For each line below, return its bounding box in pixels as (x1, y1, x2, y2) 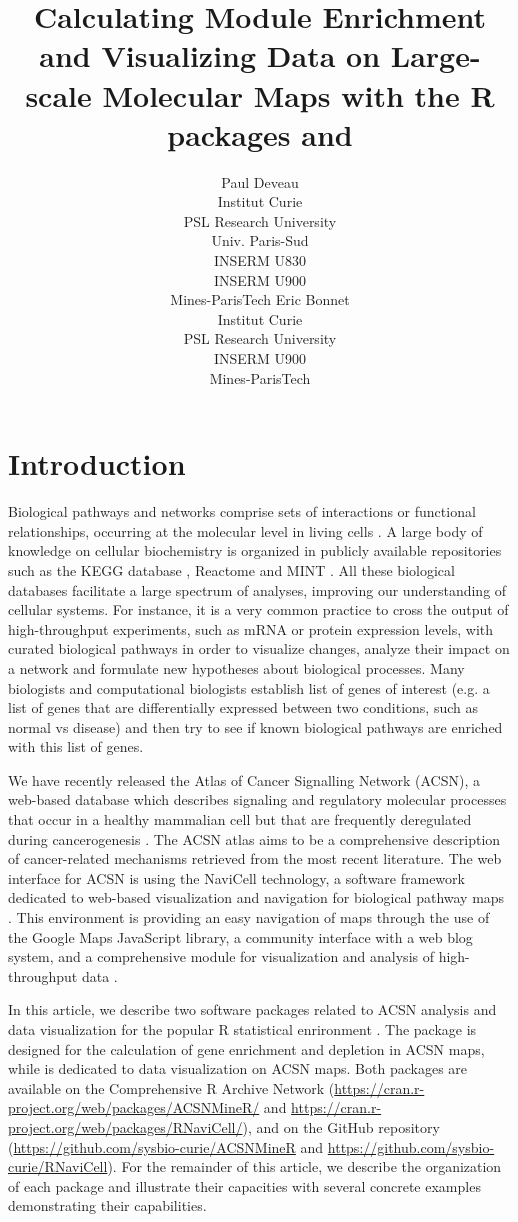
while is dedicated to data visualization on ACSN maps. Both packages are (8, 1058, 468, 1079)
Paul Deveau (221, 171, 299, 192)
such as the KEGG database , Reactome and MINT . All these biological (8, 559, 455, 580)
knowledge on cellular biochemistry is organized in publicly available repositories (8, 540, 502, 561)
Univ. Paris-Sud (211, 230, 309, 251)
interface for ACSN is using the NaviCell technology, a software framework (8, 867, 465, 888)
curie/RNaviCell (8, 1156, 108, 1177)
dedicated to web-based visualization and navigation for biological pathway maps (8, 887, 505, 908)
